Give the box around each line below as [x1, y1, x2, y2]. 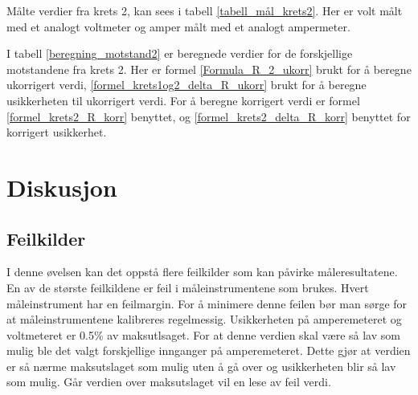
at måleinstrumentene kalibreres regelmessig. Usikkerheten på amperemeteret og [6, 311, 402, 328]
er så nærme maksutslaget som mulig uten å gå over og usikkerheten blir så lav [6, 357, 396, 374]
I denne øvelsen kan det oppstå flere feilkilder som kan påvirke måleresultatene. [6, 263, 398, 280]
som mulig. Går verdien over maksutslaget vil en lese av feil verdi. [6, 373, 331, 390]
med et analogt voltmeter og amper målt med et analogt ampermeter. [6, 18, 350, 35]
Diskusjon [6, 170, 117, 203]
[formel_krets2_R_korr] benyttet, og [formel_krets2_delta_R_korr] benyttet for [6, 108, 411, 124]
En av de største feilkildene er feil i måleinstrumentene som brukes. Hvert [6, 279, 369, 295]
